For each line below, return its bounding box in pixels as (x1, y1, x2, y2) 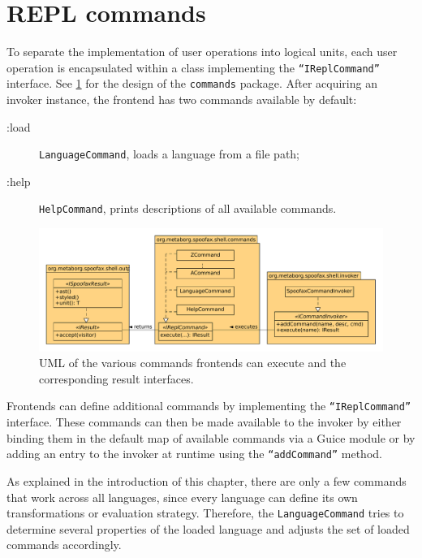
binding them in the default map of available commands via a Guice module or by (6, 429, 416, 446)
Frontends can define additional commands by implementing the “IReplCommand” (6, 397, 411, 414)
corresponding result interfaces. (39, 370, 194, 387)
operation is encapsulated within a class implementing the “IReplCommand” (6, 58, 380, 76)
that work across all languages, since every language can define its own (6, 488, 358, 505)
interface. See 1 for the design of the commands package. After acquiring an (6, 75, 377, 92)
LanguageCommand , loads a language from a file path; (39, 145, 300, 162)
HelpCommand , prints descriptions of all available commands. (39, 200, 337, 217)
